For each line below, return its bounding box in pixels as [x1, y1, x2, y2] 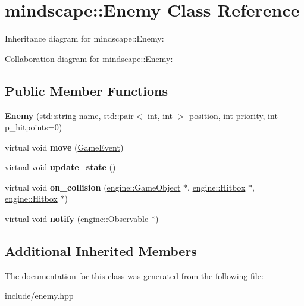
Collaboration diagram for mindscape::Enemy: [5, 52, 173, 64]
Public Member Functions [5, 81, 168, 99]
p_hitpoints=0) [5, 121, 62, 133]
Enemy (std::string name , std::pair [5, 109, 134, 121]
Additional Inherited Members [5, 242, 197, 260]
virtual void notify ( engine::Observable [5, 213, 149, 225]
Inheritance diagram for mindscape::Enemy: [5, 32, 164, 45]
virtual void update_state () [5, 161, 116, 173]
